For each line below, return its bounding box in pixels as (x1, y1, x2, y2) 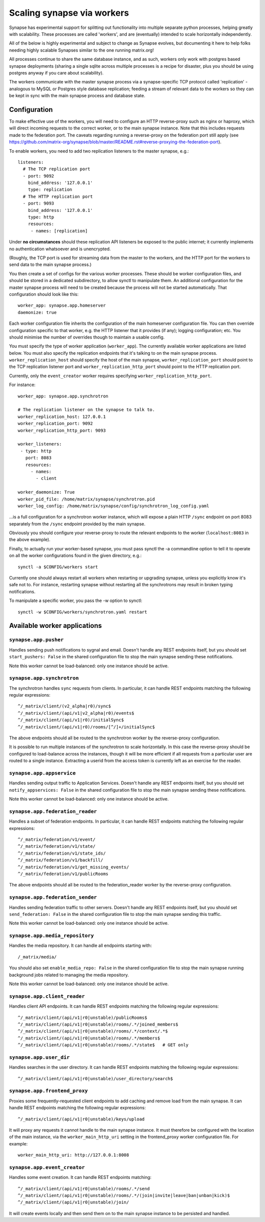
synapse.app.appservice (9, 770, 76, 776)
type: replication (27, 187, 73, 192)
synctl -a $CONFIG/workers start (18, 564, 98, 570)
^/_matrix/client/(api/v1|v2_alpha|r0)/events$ (18, 710, 134, 716)
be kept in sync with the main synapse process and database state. (9, 93, 146, 99)
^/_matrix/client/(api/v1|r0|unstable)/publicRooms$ (18, 1014, 147, 1020)
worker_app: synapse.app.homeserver (18, 303, 106, 309)
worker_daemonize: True (18, 490, 75, 495)
